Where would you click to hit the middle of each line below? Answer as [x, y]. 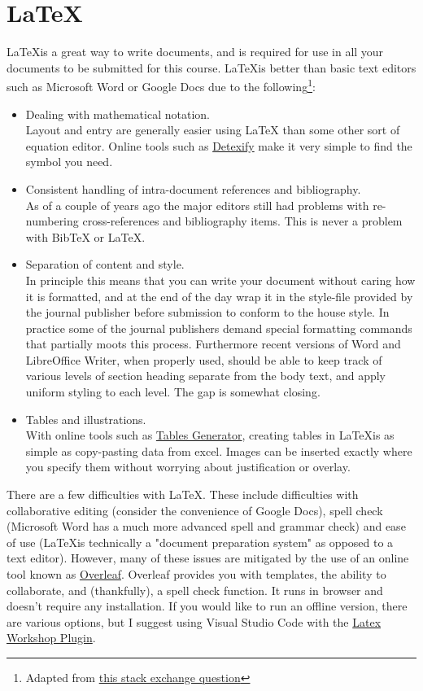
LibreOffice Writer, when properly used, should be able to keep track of [204, 359]
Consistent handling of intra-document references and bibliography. [193, 188]
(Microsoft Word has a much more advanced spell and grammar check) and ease [206, 526]
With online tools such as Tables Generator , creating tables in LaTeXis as [210, 435]
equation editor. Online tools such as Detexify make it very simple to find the [219, 145]
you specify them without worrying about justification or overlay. [188, 467]
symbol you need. [69, 162]
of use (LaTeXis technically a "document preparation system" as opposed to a [200, 542]
